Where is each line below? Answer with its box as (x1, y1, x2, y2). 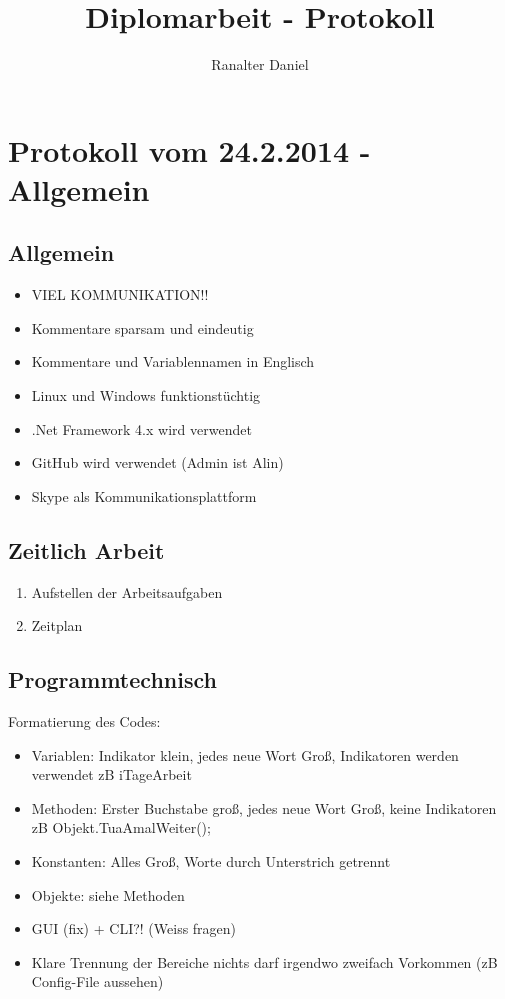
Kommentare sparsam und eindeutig (31, 317, 254, 338)
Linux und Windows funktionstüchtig (31, 385, 261, 406)
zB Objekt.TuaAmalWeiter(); (31, 817, 211, 838)
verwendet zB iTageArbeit (31, 764, 192, 785)
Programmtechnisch (8, 664, 217, 695)
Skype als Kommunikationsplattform (31, 485, 257, 506)
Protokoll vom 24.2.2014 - (8, 129, 371, 170)
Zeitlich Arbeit (8, 534, 165, 565)
